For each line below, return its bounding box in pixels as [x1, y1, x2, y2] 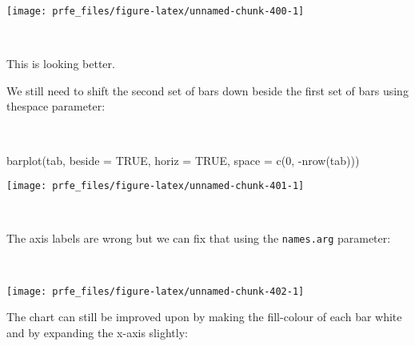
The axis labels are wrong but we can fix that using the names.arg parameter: [6, 230, 391, 247]
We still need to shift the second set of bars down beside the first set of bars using [6, 82, 409, 99]
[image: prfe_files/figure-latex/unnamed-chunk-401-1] [6, 180, 305, 192]
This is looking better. [6, 55, 115, 72]
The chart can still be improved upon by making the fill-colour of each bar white [6, 308, 402, 325]
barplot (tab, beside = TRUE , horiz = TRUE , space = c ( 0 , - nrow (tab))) [6, 151, 360, 168]
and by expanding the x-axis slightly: [6, 324, 188, 340]
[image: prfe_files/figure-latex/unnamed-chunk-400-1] [6, 6, 305, 17]
